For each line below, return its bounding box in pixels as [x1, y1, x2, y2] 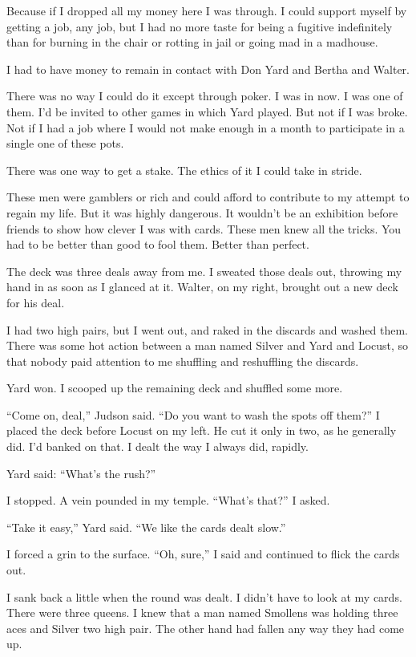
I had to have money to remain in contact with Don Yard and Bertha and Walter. [6, 60, 410, 77]
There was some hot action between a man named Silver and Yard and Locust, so [6, 337, 409, 354]
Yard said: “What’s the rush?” [6, 464, 156, 481]
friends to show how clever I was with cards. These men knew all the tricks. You [6, 220, 402, 237]
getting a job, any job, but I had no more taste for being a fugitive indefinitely [6, 18, 393, 34]
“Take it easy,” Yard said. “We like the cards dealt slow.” [6, 518, 286, 535]
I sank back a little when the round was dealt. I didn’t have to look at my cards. [6, 588, 402, 605]
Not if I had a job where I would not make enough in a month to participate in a [6, 119, 405, 136]
